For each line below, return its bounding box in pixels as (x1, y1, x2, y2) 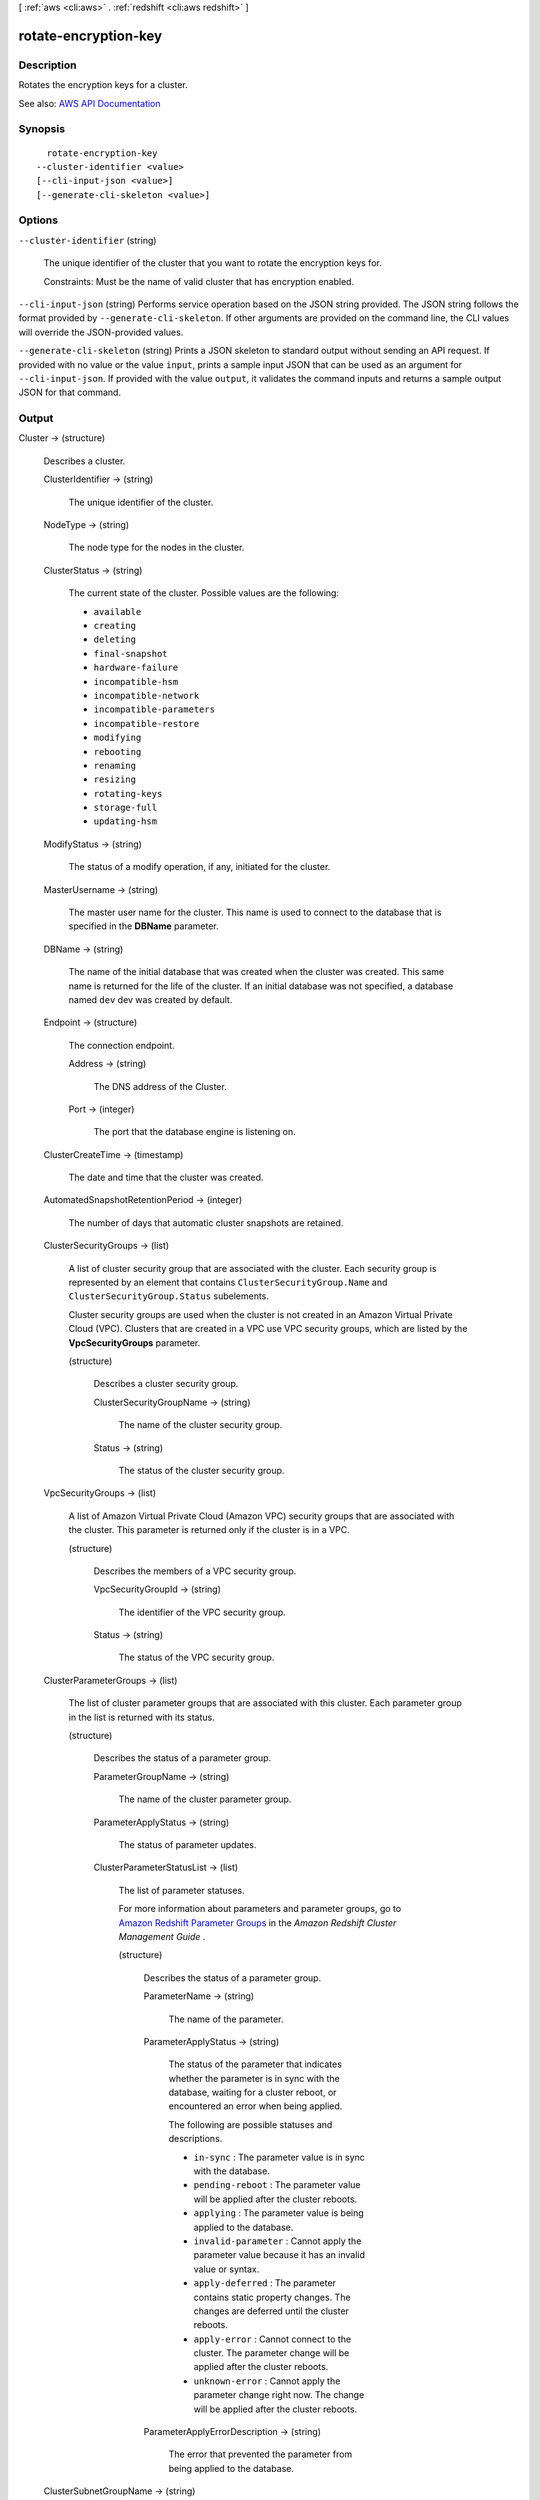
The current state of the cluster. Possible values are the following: (68, 587, 340, 599)
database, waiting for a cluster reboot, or (168, 2086, 337, 2099)
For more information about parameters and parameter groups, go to (118, 1903, 402, 1915)
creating (93, 620, 137, 631)
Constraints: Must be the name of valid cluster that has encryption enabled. (43, 275, 355, 287)
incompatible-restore (93, 718, 200, 729)
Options (18, 213, 59, 227)
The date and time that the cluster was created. (68, 1171, 264, 1184)
